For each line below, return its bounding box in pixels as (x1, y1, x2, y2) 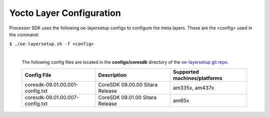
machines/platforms (172, 75, 222, 82)
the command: (9, 31, 39, 37)
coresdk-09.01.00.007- (24, 94, 79, 101)
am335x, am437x (172, 84, 214, 91)
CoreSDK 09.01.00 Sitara (98, 94, 157, 101)
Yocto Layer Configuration (9, 7, 121, 18)
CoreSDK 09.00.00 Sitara (98, 81, 157, 88)
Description (98, 71, 127, 78)
